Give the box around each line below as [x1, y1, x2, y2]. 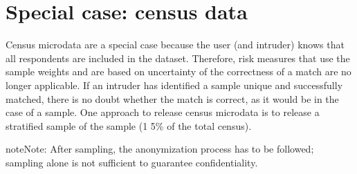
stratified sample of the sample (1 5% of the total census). [6, 118, 252, 133]
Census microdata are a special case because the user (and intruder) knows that [6, 37, 345, 52]
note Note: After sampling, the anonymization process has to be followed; [6, 142, 314, 156]
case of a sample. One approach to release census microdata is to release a [6, 105, 320, 119]
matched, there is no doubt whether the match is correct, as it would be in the [6, 91, 339, 106]
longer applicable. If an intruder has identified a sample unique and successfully [6, 77, 343, 92]
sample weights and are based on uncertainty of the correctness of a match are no [6, 64, 351, 79]
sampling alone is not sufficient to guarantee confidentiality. [6, 155, 258, 169]
